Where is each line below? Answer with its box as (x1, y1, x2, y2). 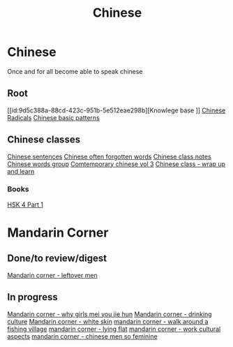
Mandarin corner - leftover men (7, 271, 98, 279)
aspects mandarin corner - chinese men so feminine (7, 332, 158, 340)
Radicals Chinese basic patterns (7, 113, 100, 121)
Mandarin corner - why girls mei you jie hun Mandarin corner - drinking (7, 309, 212, 318)
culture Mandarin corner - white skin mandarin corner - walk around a (7, 317, 209, 325)
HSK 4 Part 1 (7, 200, 44, 209)
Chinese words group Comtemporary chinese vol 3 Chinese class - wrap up (7, 159, 225, 168)
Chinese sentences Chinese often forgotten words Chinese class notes (7, 152, 211, 161)
